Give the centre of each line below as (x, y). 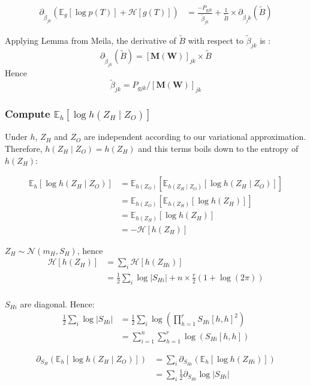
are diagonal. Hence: (57, 303)
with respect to (216, 41)
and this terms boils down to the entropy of (218, 148)
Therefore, (24, 148)
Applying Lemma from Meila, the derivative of (91, 41)
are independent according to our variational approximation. (195, 137)
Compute (28, 114)
